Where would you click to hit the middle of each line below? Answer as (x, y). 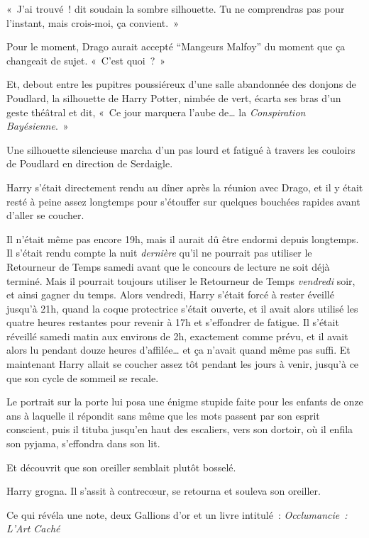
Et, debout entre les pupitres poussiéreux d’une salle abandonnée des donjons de (181, 84)
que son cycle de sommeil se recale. (83, 377)
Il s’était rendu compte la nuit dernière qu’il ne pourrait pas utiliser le (159, 253)
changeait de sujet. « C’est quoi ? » (86, 60)
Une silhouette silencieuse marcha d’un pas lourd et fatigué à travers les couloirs (181, 149)
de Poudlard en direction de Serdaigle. (90, 163)
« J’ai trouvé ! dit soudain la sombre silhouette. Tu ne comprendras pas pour (176, 9)
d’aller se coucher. (45, 215)
